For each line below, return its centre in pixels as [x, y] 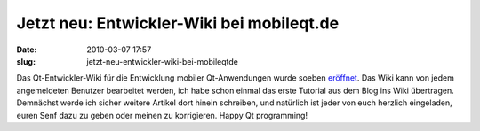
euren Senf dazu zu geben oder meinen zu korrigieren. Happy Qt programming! [162, 115]
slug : [26, 61]
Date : [27, 50]
